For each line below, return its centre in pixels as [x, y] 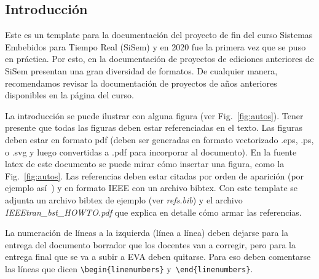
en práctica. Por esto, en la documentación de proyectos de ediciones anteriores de [159, 59]
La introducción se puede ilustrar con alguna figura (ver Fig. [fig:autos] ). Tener [154, 115]
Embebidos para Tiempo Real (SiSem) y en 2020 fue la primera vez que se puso [156, 46]
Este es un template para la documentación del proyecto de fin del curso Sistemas [159, 35]
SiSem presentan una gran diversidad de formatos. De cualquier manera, [141, 70]
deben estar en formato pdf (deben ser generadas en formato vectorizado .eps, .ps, [159, 139]
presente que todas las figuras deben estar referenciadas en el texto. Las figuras [154, 128]
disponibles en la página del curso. [69, 95]
